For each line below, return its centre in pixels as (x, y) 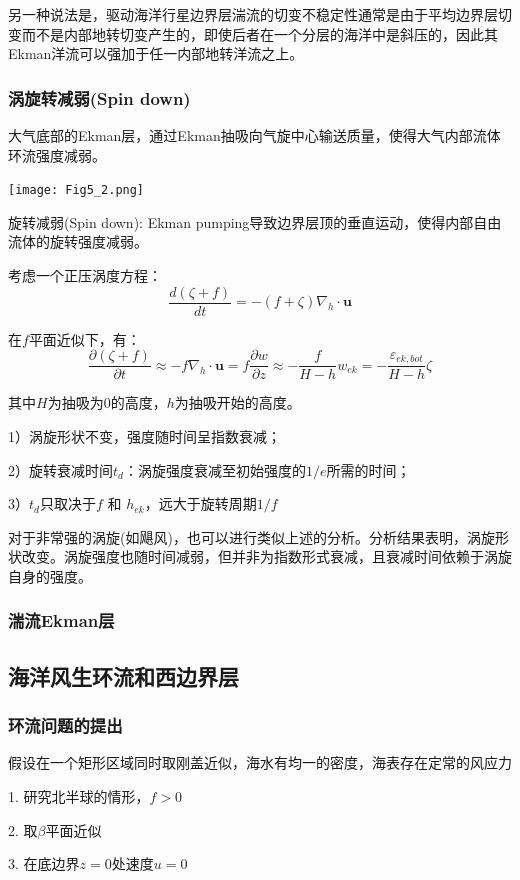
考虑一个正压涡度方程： (85, 275)
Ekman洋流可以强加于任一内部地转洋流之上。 (156, 53)
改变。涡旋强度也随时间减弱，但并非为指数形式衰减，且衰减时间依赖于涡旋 (266, 556)
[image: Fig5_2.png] (76, 190)
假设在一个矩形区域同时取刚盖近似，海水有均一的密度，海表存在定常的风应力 (260, 762)
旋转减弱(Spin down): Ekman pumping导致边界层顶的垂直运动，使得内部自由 (255, 221)
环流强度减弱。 (57, 154)
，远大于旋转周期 (200, 503)
